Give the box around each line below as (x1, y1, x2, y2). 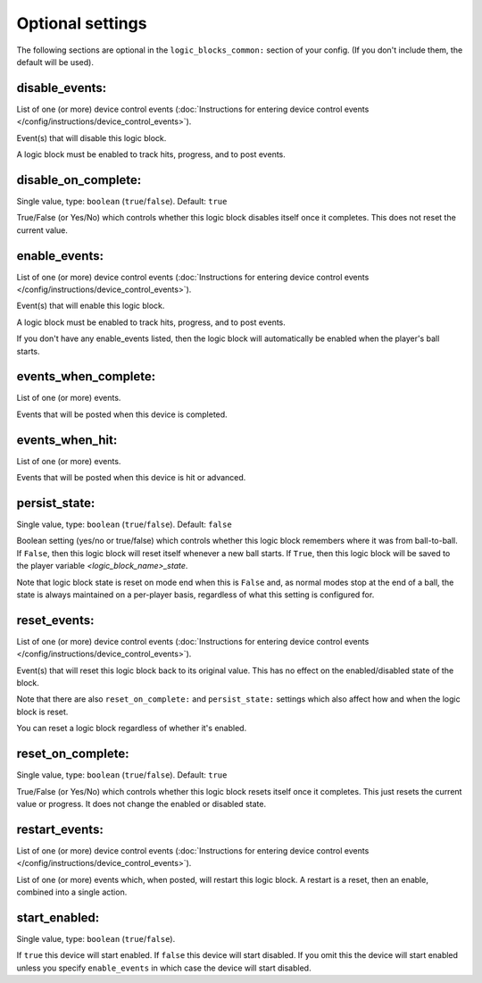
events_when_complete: (16, 369, 156, 384)
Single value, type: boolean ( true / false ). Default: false (16, 519, 232, 530)
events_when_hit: (16, 432, 118, 447)
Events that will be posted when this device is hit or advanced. (16, 472, 246, 483)
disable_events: (16, 80, 107, 96)
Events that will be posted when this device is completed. (16, 409, 228, 420)
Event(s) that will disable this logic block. (16, 132, 167, 143)
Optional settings (16, 13, 147, 33)
